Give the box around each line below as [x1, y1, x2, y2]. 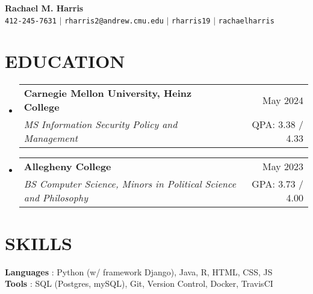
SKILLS [5, 230, 72, 255]
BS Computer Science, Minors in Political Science [23, 177, 236, 191]
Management [23, 131, 78, 145]
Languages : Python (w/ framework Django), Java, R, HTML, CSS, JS [5, 265, 273, 278]
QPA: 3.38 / [252, 117, 303, 132]
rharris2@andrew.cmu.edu [64, 16, 164, 25]
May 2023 [262, 159, 303, 174]
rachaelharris [218, 16, 274, 25]
